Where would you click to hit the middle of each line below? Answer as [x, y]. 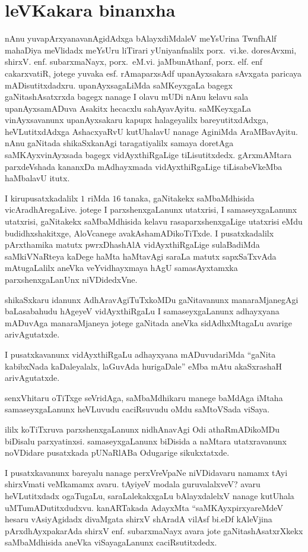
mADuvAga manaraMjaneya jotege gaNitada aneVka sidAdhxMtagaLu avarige [148, 322]
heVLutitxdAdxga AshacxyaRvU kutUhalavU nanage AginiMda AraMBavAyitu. [151, 131]
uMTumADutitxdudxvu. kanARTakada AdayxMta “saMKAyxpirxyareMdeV [144, 507]
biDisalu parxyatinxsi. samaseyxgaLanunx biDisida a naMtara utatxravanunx [146, 441]
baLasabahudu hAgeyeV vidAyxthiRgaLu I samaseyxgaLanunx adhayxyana [142, 311]
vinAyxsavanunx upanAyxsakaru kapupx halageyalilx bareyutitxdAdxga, [137, 120]
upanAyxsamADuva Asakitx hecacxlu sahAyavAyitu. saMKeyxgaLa [128, 108]
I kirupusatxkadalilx [42, 198]
